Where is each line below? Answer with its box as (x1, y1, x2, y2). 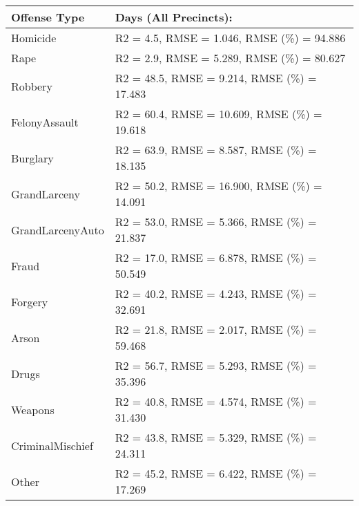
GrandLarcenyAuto (11, 221, 104, 238)
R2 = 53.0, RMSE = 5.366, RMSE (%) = (115, 214, 317, 229)
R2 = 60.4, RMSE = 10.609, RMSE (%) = (115, 106, 322, 122)
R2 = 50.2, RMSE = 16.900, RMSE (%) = (115, 178, 322, 194)
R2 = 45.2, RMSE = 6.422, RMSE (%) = (115, 465, 317, 481)
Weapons (11, 401, 55, 418)
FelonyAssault (11, 113, 79, 130)
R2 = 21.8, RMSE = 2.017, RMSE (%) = (115, 321, 317, 337)
